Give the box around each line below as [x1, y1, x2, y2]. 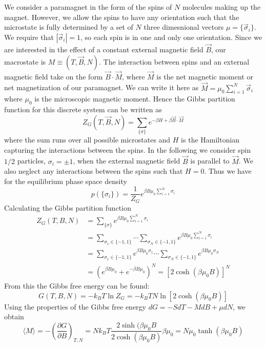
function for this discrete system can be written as [4, 104, 162, 115]
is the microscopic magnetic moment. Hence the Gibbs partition [34, 93, 235, 104]
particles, [17, 155, 46, 166]
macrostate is [4, 56, 46, 67]
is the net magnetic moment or [156, 71, 253, 81]
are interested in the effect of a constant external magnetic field [4, 44, 203, 54]
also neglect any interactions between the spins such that [4, 166, 183, 176]
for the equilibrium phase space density [4, 175, 127, 186]
